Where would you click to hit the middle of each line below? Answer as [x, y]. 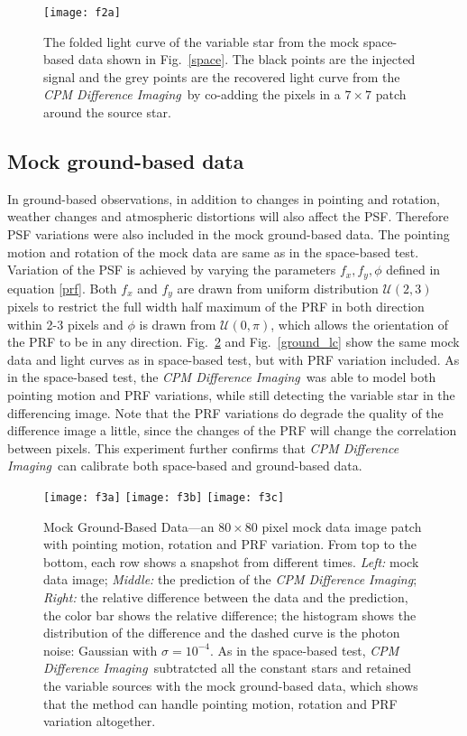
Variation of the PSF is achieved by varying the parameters [172, 270]
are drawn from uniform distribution [278, 288]
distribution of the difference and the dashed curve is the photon [222, 633]
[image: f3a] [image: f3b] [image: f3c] [164, 498]
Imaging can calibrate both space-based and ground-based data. [185, 466]
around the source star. [107, 112]
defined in [413, 270]
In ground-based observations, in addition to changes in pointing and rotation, [224, 198]
